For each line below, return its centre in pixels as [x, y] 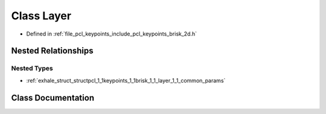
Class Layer [41, 16]
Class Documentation [53, 97]
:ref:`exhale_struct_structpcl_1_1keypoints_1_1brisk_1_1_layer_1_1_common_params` [126, 80]
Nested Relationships [52, 51]
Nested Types [32, 68]
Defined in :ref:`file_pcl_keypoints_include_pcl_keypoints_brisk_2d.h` [112, 34]
